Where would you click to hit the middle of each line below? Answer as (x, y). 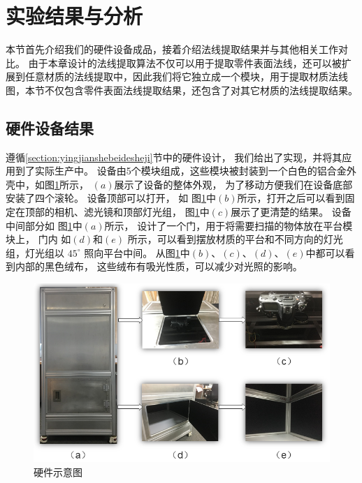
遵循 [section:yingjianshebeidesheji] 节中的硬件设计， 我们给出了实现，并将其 (174, 157)
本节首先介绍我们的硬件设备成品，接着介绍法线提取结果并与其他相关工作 (172, 49)
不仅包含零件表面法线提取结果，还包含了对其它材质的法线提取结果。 (201, 90)
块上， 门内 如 (38, 239)
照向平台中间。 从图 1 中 (137, 252)
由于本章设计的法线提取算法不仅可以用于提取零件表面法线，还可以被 (185, 62)
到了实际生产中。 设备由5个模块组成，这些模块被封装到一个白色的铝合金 (181, 171)
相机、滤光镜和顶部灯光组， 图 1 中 (132, 212)
